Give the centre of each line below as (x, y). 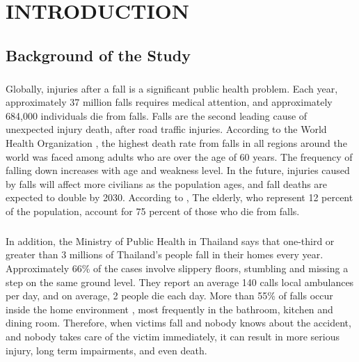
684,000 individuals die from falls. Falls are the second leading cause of (157, 115)
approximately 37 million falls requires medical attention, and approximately (169, 102)
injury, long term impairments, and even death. (106, 350)
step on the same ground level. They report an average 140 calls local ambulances (180, 282)
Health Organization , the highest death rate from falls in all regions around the (176, 142)
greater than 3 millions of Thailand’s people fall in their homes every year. (165, 254)
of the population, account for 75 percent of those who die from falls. (153, 211)
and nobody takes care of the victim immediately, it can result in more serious (173, 336)
